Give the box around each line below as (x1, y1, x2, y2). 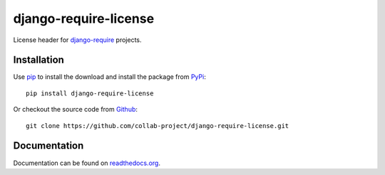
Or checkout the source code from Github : (13, 105, 138, 114)
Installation (13, 54, 64, 66)
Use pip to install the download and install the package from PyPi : (13, 73, 206, 81)
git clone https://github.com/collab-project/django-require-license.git (26, 122, 289, 129)
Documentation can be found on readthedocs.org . (13, 159, 160, 167)
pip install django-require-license (26, 89, 154, 97)
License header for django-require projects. (13, 36, 142, 44)
